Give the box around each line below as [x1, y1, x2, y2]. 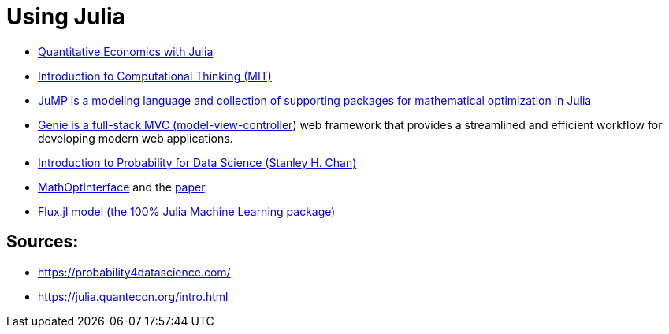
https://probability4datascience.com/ [38, 265, 231, 279]
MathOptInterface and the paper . [38, 180, 208, 194]
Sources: [6, 232, 79, 252]
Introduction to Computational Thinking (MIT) [38, 69, 272, 83]
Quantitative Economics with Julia [38, 44, 214, 58]
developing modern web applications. [38, 131, 233, 145]
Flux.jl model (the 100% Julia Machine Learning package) [38, 204, 336, 218]
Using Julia [6, 3, 125, 30]
